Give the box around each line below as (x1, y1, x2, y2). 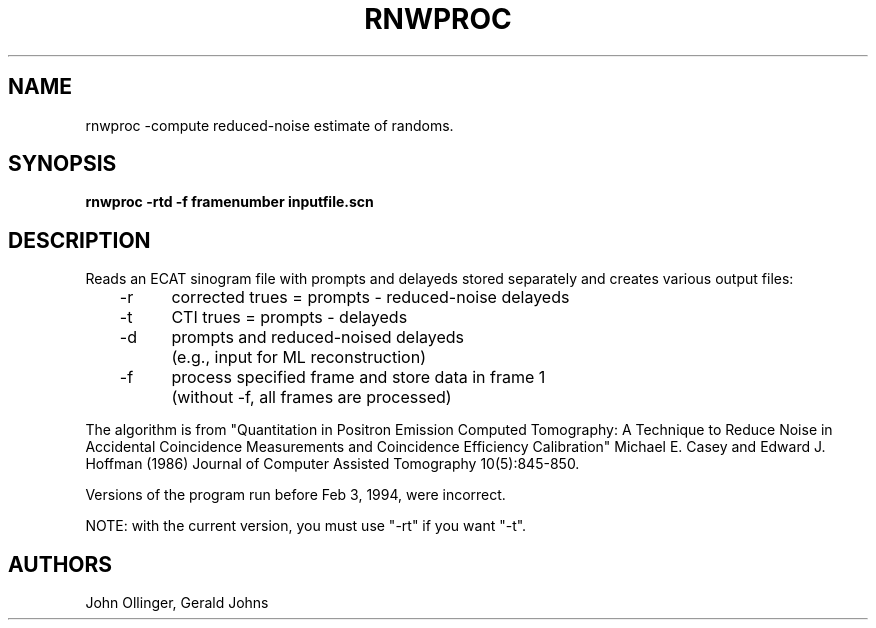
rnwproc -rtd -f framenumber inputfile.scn (85, 193, 374, 211)
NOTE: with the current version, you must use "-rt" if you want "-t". (85, 517, 527, 535)
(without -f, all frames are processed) (171, 387, 452, 408)
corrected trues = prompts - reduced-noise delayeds (171, 287, 570, 308)
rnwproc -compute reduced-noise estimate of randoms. (85, 116, 454, 134)
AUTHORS (8, 551, 113, 577)
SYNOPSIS (8, 151, 117, 177)
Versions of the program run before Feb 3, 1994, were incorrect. (85, 486, 506, 504)
